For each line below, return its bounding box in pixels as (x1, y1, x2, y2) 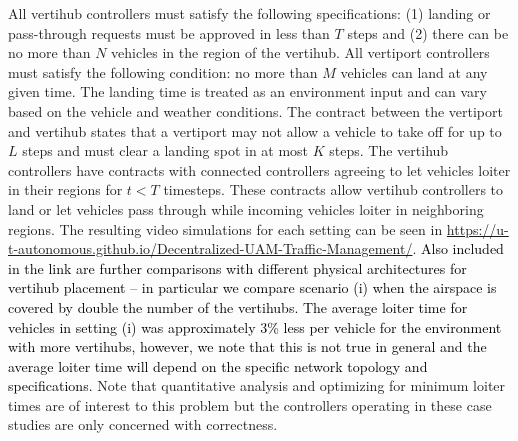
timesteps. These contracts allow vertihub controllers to (163, 179, 504, 200)
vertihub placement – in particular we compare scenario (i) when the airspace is (8, 277, 497, 298)
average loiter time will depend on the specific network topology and (8, 355, 428, 376)
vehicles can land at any (340, 61, 488, 82)
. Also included (412, 238, 504, 259)
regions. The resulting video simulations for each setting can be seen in (8, 218, 443, 239)
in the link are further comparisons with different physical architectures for (8, 257, 467, 278)
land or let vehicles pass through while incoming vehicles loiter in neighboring (8, 198, 484, 219)
